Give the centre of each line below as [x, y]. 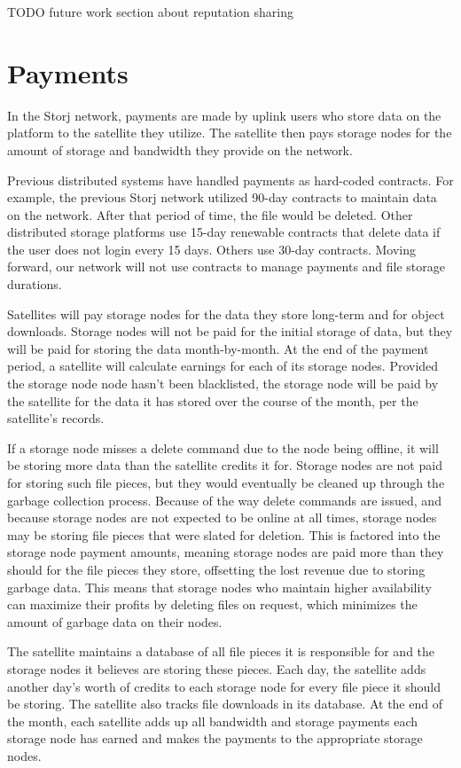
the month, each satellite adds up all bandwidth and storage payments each [213, 721]
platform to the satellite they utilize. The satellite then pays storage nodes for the [230, 133]
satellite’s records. [56, 418]
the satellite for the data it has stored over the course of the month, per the [213, 400]
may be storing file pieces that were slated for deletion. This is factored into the [224, 534]
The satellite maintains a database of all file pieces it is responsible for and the [221, 651]
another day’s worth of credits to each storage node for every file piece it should [224, 686]
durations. [35, 284]
